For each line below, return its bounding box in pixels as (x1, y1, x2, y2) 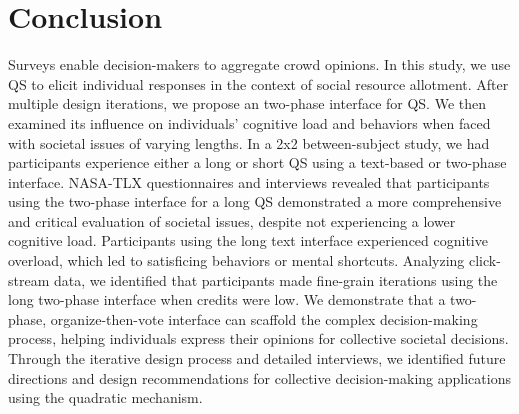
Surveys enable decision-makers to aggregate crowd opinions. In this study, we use (8, 54, 511, 75)
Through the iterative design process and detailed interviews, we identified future (8, 348, 506, 369)
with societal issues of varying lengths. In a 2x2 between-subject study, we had (8, 132, 490, 153)
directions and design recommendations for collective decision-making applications (8, 367, 511, 388)
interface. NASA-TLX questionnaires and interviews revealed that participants (8, 171, 490, 192)
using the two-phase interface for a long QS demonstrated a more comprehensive (8, 191, 502, 212)
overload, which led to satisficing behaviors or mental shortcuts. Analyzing (8, 250, 465, 271)
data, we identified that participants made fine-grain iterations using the (53, 269, 498, 290)
